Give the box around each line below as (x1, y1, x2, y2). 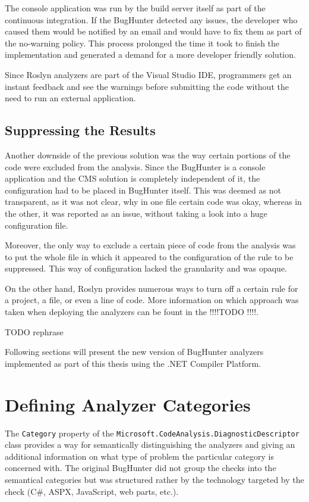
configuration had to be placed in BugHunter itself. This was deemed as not (5, 183, 281, 196)
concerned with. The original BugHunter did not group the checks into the (5, 462, 276, 474)
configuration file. (5, 219, 68, 231)
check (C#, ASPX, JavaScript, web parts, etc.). (5, 485, 179, 497)
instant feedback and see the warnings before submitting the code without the (5, 80, 289, 92)
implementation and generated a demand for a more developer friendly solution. (5, 48, 296, 61)
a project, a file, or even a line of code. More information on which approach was (5, 294, 299, 306)
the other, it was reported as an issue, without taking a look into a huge (5, 207, 267, 219)
